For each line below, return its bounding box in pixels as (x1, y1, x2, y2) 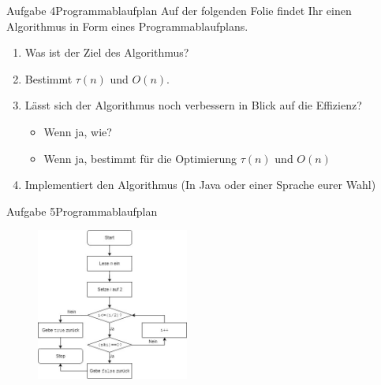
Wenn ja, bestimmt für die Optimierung (43, 150, 237, 166)
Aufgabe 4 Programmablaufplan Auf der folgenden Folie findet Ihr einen (6, 2, 352, 18)
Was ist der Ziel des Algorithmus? (24, 44, 189, 61)
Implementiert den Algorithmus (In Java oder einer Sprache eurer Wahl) (24, 176, 376, 193)
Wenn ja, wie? (43, 123, 112, 139)
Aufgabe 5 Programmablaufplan (6, 202, 158, 219)
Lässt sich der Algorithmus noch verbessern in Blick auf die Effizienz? (24, 97, 362, 113)
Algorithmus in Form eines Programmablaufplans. (6, 17, 248, 34)
